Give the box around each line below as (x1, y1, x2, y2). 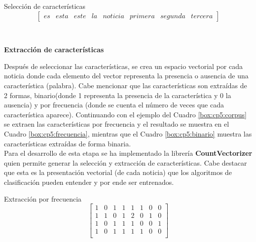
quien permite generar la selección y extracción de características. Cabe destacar (4, 157, 247, 168)
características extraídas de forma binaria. (4, 138, 131, 148)
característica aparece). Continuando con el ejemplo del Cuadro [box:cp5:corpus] (4, 109, 247, 119)
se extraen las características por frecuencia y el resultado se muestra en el (4, 119, 229, 129)
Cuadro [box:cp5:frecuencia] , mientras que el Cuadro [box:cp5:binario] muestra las (4, 128, 252, 138)
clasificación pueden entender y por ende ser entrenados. (4, 176, 174, 187)
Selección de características (4, 1, 86, 11)
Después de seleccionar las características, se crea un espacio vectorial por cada (4, 61, 243, 71)
